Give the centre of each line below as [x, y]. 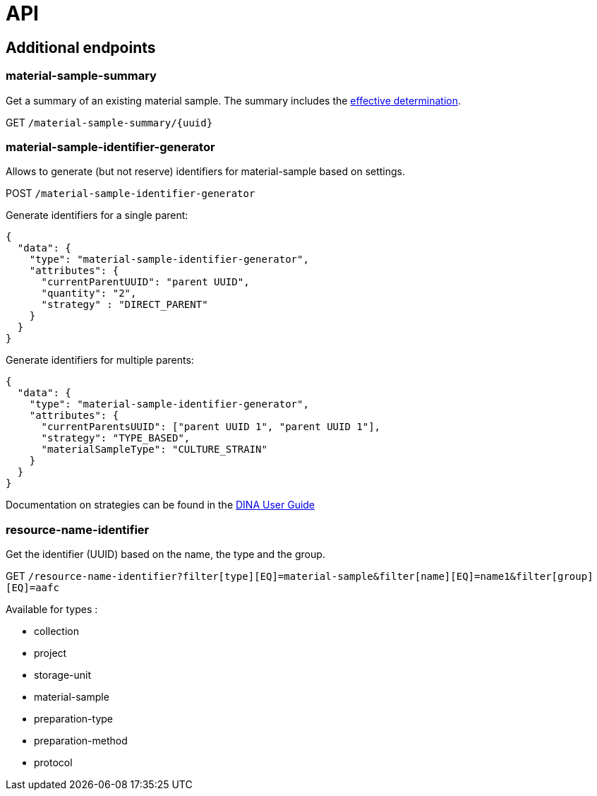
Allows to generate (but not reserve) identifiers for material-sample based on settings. [206, 172]
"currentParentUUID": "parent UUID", [145, 282]
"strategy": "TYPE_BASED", [116, 438]
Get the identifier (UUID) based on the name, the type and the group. [165, 554]
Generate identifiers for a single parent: [97, 215]
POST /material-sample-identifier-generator [131, 194]
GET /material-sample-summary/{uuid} [109, 122]
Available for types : [52, 610]
